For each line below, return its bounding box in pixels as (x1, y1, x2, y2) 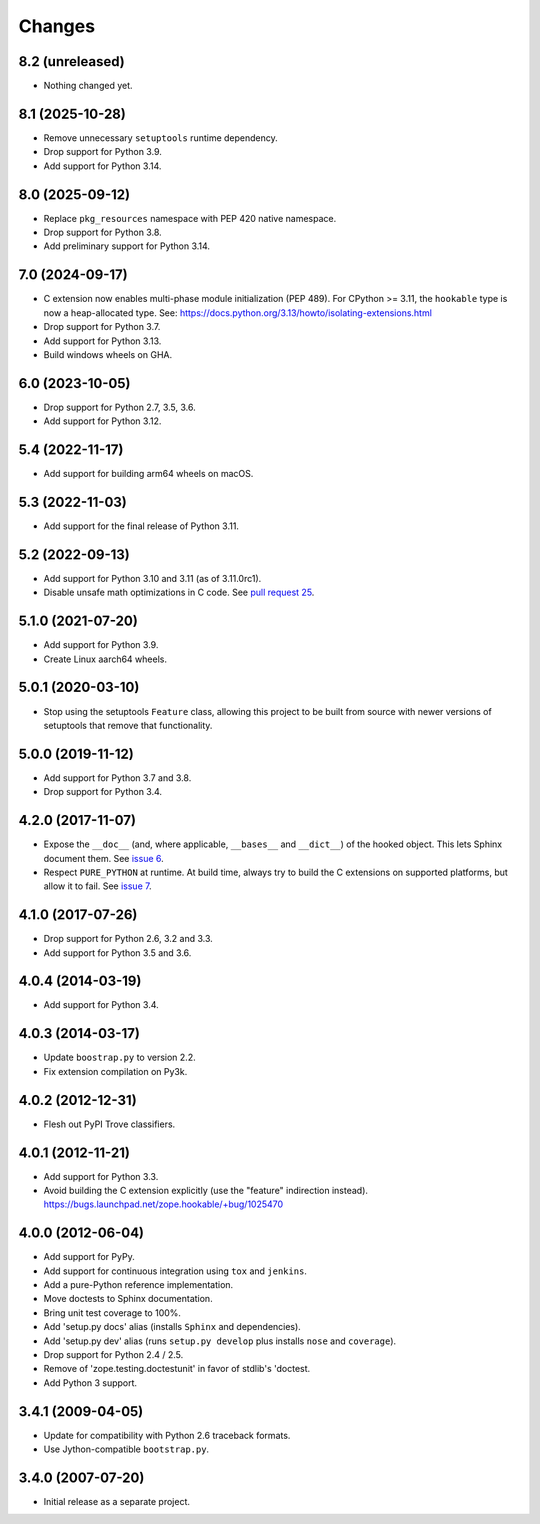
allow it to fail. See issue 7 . (43, 880, 152, 892)
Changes (18, 15, 95, 37)
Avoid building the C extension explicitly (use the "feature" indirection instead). (43, 1184, 369, 1196)
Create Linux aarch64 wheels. (43, 653, 167, 665)
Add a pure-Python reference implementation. (43, 1279, 234, 1291)
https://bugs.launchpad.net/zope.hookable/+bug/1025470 (43, 1198, 284, 1210)
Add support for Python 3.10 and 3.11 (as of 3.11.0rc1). (43, 572, 262, 584)
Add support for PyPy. (43, 1251, 135, 1263)
